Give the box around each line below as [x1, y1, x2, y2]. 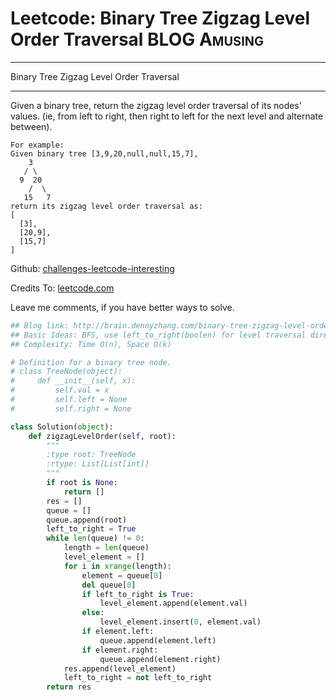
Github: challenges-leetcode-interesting [10, 262, 175, 274]
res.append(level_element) [63, 663, 177, 674]
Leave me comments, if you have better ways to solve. [10, 301, 235, 313]
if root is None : [46, 478, 118, 488]
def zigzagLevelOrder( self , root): [28, 431, 177, 441]
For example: [10, 140, 65, 150]
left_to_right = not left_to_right [63, 673, 213, 683]
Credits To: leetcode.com [10, 282, 115, 294]
